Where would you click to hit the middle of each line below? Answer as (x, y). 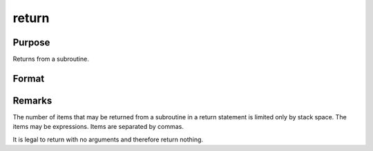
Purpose (31, 42)
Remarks (32, 100)
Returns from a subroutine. (51, 59)
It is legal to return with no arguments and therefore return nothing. (108, 139)
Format (29, 78)
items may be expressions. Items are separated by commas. (98, 127)
